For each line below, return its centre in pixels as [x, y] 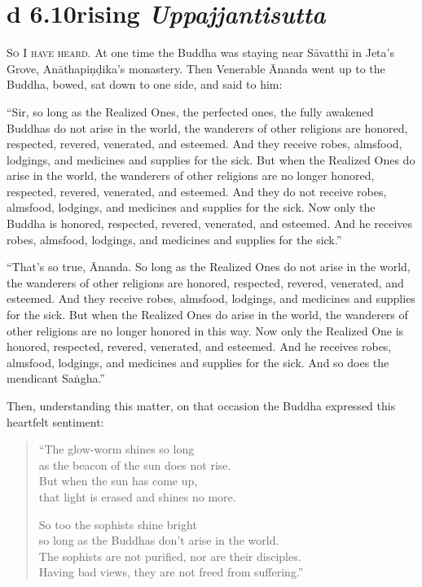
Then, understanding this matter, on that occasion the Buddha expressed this [201, 405]
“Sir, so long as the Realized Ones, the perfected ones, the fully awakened [190, 111]
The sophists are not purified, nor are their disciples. [170, 556]
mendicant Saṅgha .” [56, 378]
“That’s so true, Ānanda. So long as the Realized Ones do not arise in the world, [209, 267]
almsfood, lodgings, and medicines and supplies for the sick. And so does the [198, 362]
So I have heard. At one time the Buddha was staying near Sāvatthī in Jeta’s [200, 53]
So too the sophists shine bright [118, 524]
